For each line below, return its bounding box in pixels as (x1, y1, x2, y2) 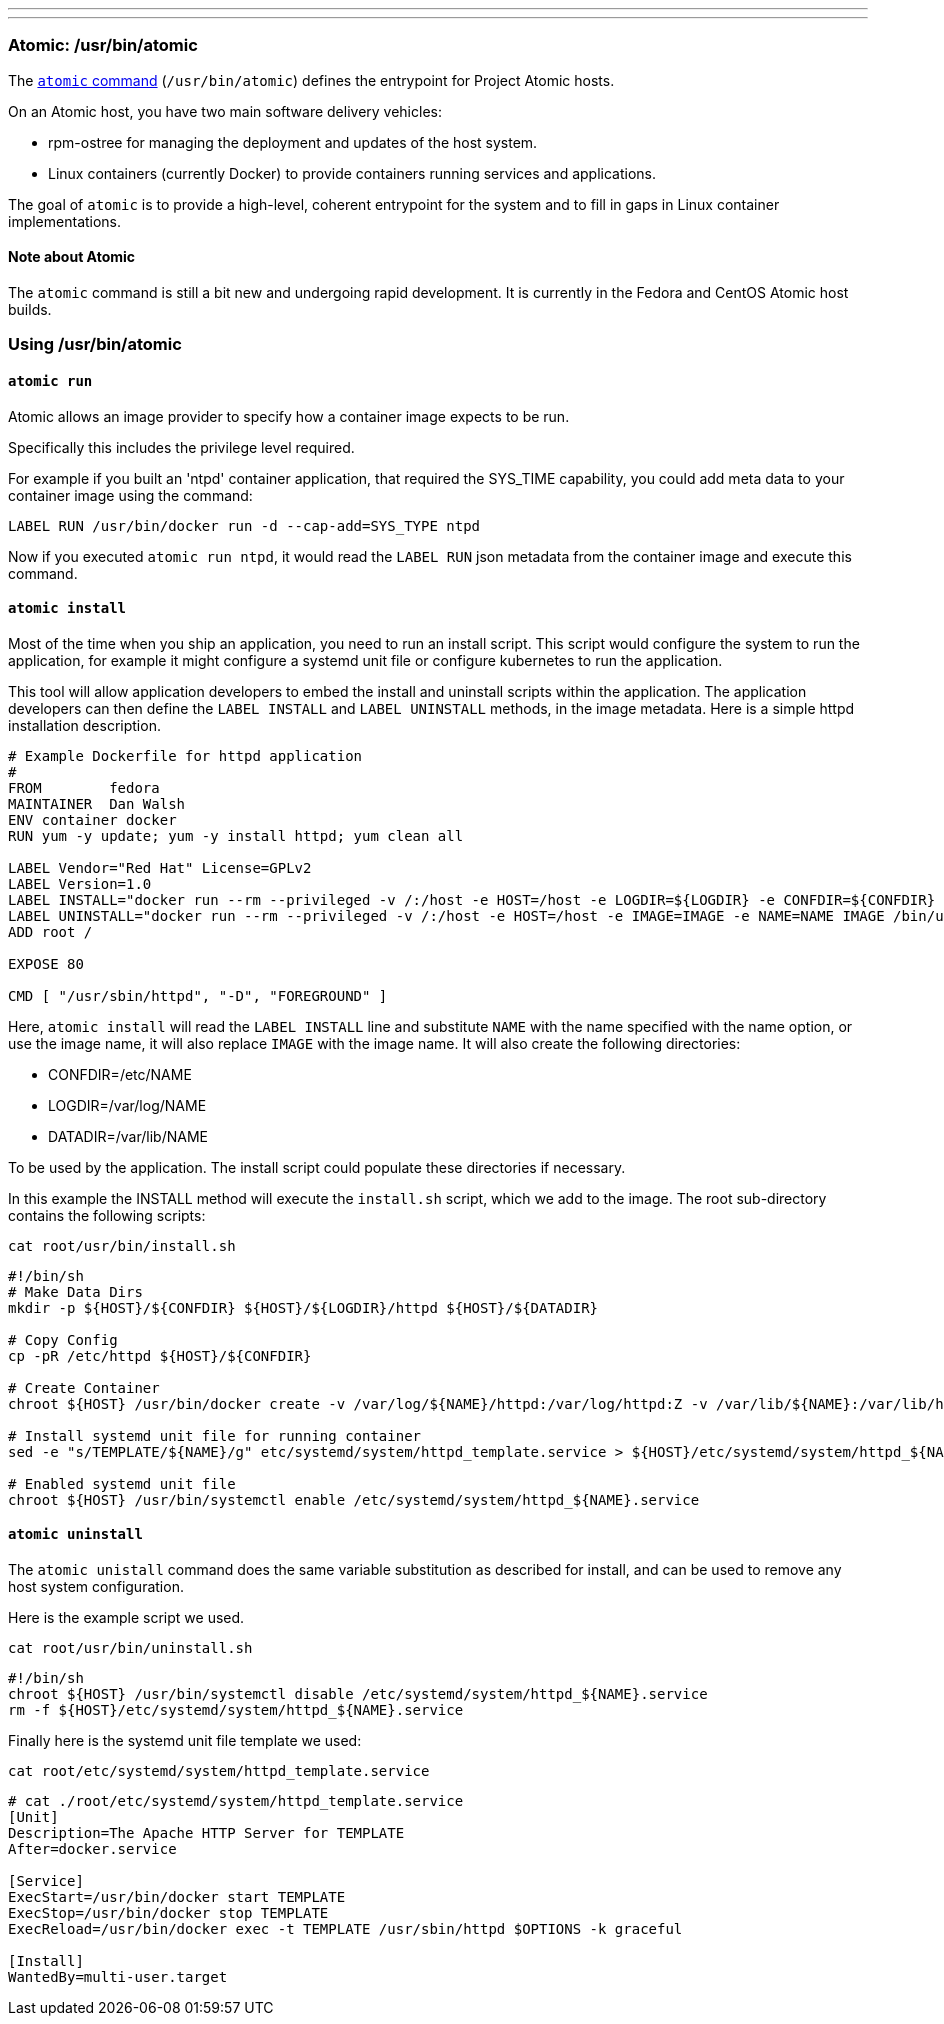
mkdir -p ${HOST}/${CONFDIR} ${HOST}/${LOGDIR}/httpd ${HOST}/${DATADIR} (8, 1299, 599, 1316)
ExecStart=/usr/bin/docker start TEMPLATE (8, 1889, 346, 1905)
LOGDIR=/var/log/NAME (48, 1096, 207, 1114)
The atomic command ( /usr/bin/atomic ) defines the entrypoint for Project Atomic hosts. (8, 71, 615, 89)
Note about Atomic (8, 248, 136, 266)
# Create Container (8, 1379, 160, 1396)
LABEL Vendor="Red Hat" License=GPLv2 (8, 859, 312, 876)
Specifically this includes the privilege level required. (8, 438, 355, 456)
